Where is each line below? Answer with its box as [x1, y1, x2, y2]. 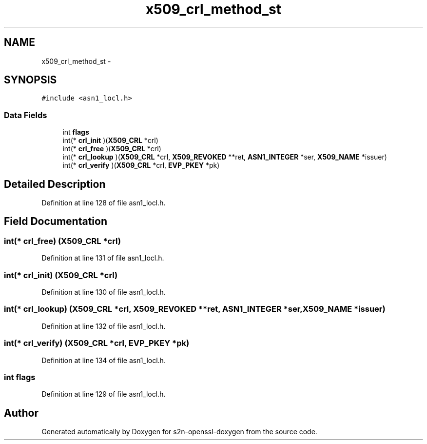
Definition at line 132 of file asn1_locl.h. [41, 322, 166, 330]
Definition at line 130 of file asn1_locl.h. [41, 288, 166, 296]
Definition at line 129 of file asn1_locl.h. [41, 390, 166, 399]
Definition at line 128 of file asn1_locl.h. [41, 199, 166, 207]
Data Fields [4, 110, 47, 120]
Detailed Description [4, 178, 106, 190]
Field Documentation [4, 215, 107, 228]
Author [4, 406, 39, 419]
